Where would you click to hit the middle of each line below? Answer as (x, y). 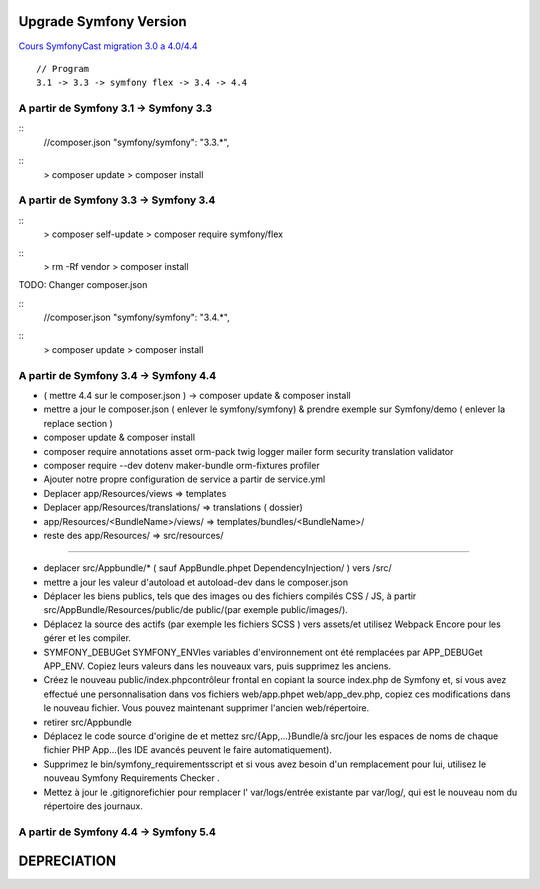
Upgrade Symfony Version (102, 21)
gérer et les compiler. (87, 638)
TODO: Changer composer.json (83, 285)
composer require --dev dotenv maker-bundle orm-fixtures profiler (181, 465)
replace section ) (78, 423)
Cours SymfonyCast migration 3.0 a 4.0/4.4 (108, 46)
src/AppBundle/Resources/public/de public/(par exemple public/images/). (196, 610)
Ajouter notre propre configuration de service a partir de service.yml (184, 479)
